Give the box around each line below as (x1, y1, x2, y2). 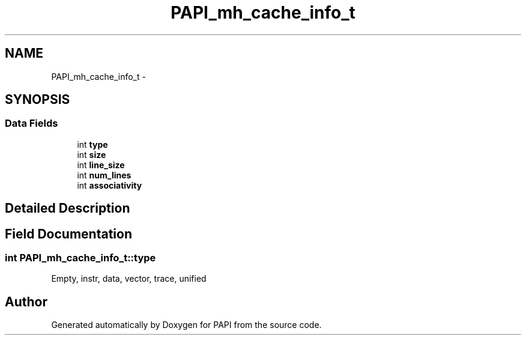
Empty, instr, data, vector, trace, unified (51, 273, 207, 284)
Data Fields (5, 117, 58, 130)
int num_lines (77, 169, 131, 180)
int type (77, 139, 108, 150)
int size (77, 149, 106, 160)
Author (5, 294, 47, 309)
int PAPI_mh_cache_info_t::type (5, 252, 156, 264)
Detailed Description (5, 201, 130, 216)
